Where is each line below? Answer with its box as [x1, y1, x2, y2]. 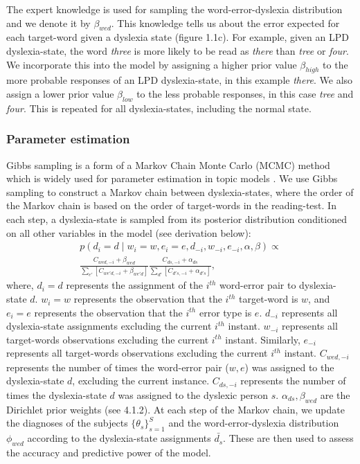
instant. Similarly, [225, 332, 300, 346]
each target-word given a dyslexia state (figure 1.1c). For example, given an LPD [6, 30, 349, 44]
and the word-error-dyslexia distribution [168, 416, 339, 430]
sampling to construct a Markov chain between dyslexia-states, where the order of [6, 184, 354, 199]
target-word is [239, 292, 298, 306]
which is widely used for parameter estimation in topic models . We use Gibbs [6, 171, 338, 186]
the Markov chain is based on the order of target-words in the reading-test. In [6, 198, 336, 213]
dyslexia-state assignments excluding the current [6, 319, 212, 333]
